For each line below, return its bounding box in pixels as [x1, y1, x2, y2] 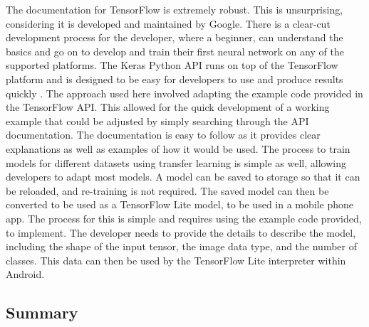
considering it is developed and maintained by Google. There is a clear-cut [6, 16, 331, 31]
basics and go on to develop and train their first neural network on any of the [6, 43, 344, 58]
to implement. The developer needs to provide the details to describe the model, [6, 225, 356, 240]
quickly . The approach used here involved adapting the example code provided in [6, 85, 363, 100]
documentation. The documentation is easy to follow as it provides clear [6, 127, 321, 142]
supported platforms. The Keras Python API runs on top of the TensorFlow [6, 58, 338, 73]
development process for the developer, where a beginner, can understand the [6, 30, 343, 45]
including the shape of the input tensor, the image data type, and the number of [6, 239, 357, 254]
